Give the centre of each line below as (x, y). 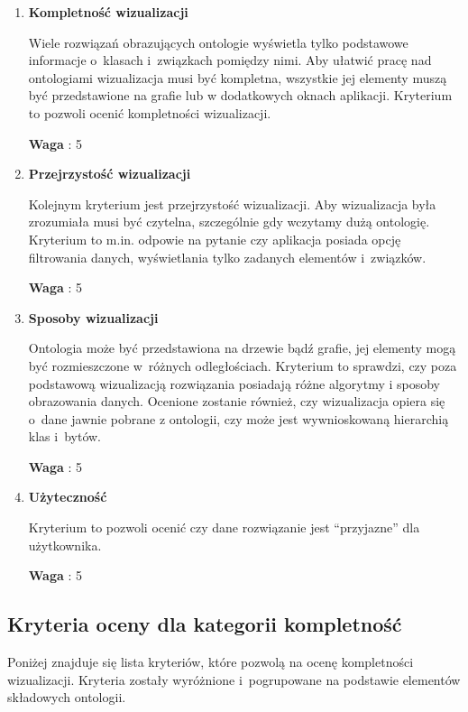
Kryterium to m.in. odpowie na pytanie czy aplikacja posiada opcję (215, 239)
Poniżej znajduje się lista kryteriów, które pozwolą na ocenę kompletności (211, 662)
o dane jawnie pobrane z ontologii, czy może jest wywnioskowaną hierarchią (239, 418)
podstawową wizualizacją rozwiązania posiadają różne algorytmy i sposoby (234, 383)
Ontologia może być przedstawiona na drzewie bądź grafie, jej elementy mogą (242, 348)
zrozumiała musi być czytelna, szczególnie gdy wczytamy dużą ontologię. (229, 222)
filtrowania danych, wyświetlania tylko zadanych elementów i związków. (227, 257)
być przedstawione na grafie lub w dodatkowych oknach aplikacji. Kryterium (240, 95)
